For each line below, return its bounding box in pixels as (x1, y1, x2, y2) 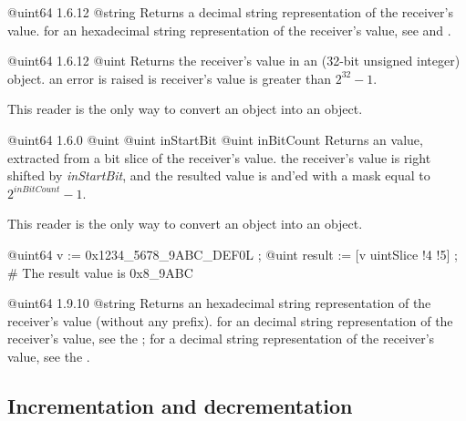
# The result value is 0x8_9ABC (7, 262, 193, 282)
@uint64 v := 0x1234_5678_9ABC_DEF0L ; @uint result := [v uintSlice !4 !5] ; (7, 244, 458, 263)
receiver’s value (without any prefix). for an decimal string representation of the (7, 311, 453, 330)
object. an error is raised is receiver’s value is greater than (7, 68, 331, 87)
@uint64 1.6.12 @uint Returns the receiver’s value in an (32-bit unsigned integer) (7, 51, 461, 70)
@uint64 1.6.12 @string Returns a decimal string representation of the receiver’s (7, 3, 453, 21)
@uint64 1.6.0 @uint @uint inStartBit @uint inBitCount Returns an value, (7, 129, 423, 149)
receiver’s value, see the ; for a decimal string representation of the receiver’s (7, 329, 435, 348)
